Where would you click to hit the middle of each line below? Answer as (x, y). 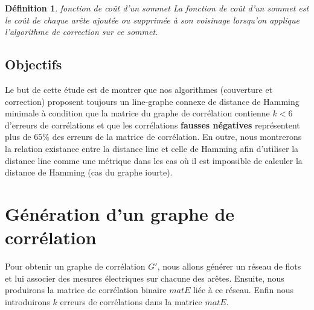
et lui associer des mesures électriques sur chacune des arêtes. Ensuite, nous (145, 278)
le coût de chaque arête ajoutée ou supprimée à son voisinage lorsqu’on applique (152, 20)
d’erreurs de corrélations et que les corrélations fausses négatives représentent (152, 125)
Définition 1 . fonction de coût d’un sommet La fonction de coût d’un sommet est (157, 8)
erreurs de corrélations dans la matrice (131, 301)
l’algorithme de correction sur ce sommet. (82, 32)
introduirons (27, 301)
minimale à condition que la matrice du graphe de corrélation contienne (137, 113)
